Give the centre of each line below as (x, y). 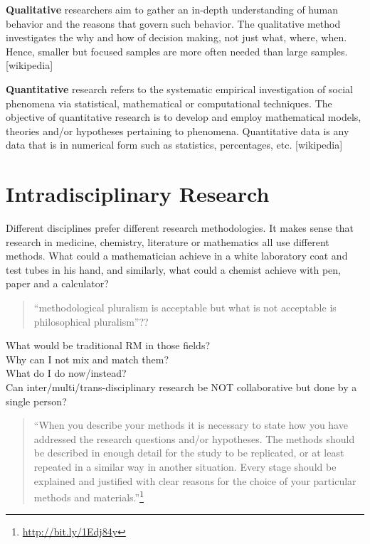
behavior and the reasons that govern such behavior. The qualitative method (173, 23)
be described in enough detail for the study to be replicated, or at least (189, 453)
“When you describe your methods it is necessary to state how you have (191, 425)
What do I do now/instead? (66, 373)
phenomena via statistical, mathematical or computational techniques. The (169, 103)
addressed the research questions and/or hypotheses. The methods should (194, 438)
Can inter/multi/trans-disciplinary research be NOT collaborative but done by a (181, 387)
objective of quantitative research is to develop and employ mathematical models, (184, 117)
